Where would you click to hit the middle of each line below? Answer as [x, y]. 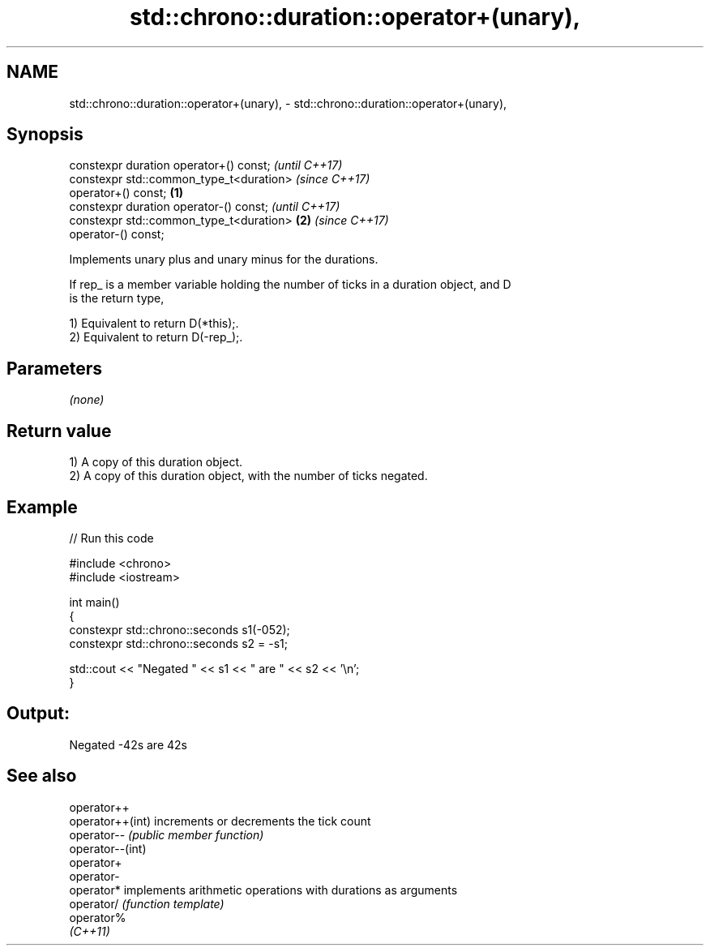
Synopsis [45, 135]
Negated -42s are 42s [128, 744]
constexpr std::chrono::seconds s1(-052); [180, 629]
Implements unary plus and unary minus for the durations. [224, 259]
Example [42, 507]
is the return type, [117, 298]
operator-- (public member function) [167, 834]
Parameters [54, 368]
